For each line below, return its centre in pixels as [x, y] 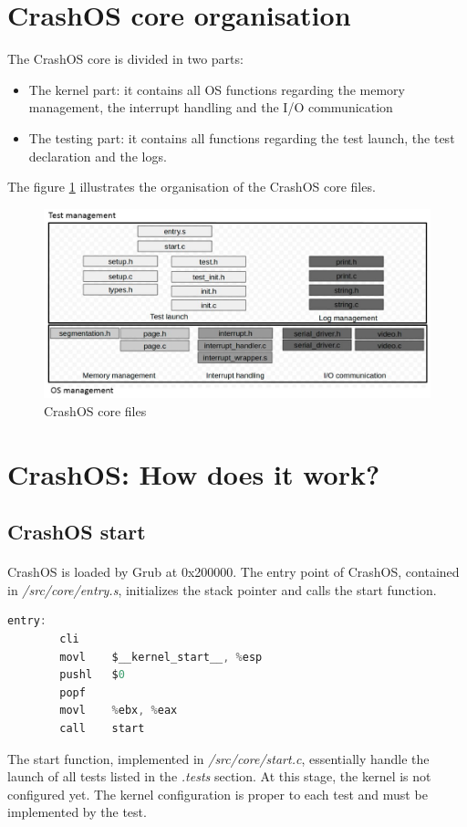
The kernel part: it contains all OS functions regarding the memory [217, 89]
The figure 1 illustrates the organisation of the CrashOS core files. [192, 187]
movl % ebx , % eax [119, 711]
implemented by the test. [77, 812]
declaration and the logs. [98, 156]
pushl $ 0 [92, 675]
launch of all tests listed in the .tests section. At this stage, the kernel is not [219, 776]
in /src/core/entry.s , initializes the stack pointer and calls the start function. [222, 589]
